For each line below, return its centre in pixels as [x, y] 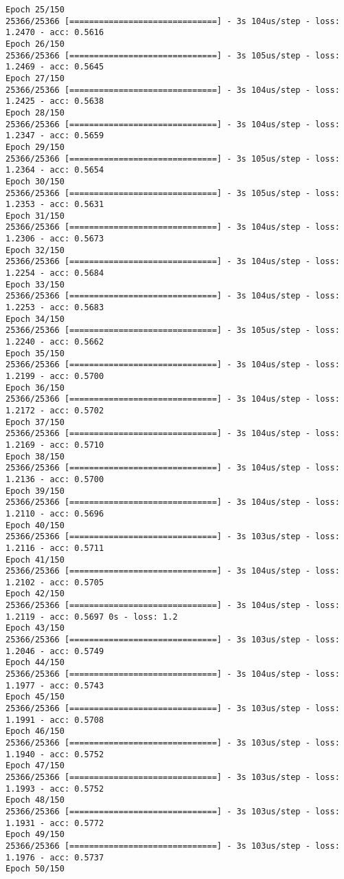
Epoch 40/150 [35, 525]
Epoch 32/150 [35, 250]
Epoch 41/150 [35, 560]
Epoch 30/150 [35, 181]
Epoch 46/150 [35, 731]
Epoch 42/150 [35, 594]
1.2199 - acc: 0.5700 [55, 376]
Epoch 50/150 [35, 869]
